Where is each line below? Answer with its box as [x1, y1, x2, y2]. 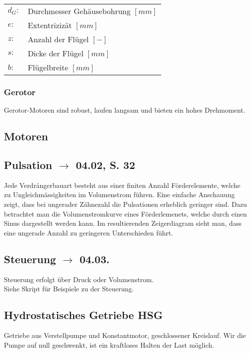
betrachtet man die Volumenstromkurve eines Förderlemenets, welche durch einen [4, 208, 247, 219]
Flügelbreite [28, 62, 68, 73]
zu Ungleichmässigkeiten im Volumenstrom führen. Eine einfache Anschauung [4, 189, 235, 200]
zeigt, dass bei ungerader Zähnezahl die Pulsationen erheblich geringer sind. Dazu [4, 199, 247, 209]
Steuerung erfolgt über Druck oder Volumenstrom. [4, 274, 154, 284]
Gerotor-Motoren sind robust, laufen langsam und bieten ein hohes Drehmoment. [4, 105, 246, 115]
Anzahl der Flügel [28, 34, 89, 45]
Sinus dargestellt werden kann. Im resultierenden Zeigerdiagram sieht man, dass [4, 218, 242, 228]
